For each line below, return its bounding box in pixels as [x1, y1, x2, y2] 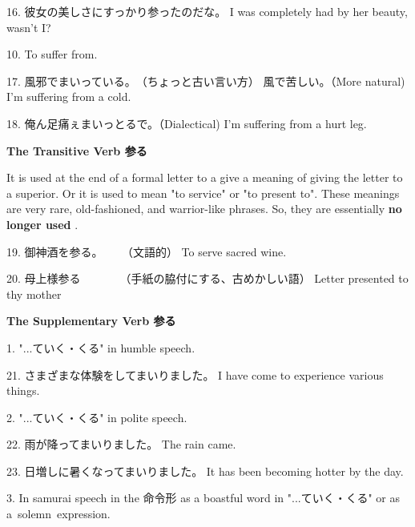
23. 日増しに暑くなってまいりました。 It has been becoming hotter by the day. [6, 462, 404, 479]
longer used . [6, 215, 79, 232]
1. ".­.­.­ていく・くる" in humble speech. [6, 339, 195, 356]
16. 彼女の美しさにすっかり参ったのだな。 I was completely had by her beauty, [6, 3, 408, 19]
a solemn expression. [6, 505, 111, 522]
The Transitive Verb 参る [6, 142, 147, 159]
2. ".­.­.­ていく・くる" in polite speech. [6, 408, 187, 425]
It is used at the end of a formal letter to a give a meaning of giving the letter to [6, 169, 403, 186]
